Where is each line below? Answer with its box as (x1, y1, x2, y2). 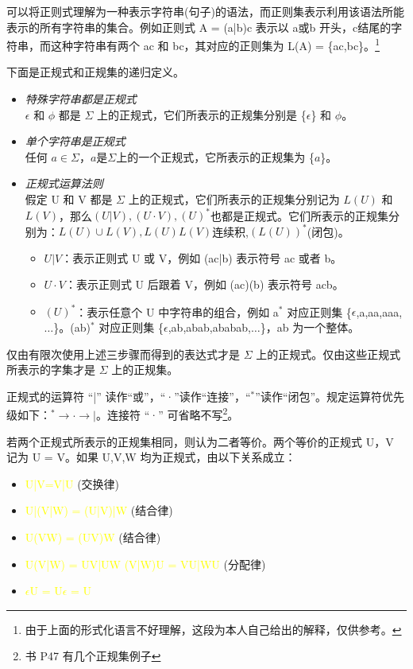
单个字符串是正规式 (25, 133, 125, 150)
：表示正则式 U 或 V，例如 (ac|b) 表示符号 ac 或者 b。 (61, 249, 342, 266)
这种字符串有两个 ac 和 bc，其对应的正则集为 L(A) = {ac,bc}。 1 (50, 35, 380, 53)
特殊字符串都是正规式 (25, 91, 137, 107)
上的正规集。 (111, 361, 179, 378)
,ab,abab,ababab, (168, 319, 251, 336)
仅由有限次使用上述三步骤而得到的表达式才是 (6, 345, 240, 362)
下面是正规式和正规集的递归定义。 (6, 64, 184, 80)
